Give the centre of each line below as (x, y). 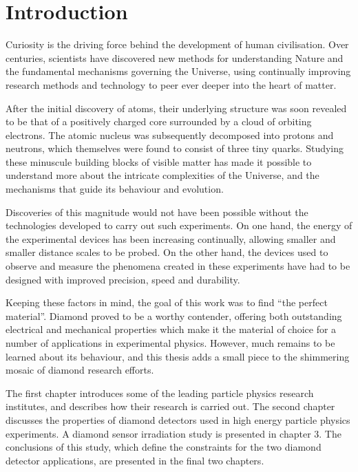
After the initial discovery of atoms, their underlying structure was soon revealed (176, 108)
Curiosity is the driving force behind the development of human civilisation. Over (177, 44)
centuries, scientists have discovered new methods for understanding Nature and (175, 57)
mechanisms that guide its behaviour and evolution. (115, 189)
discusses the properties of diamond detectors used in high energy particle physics (178, 419)
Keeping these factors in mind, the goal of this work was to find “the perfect (167, 302)
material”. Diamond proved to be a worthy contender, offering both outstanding (174, 315)
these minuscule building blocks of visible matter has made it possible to (159, 161)
